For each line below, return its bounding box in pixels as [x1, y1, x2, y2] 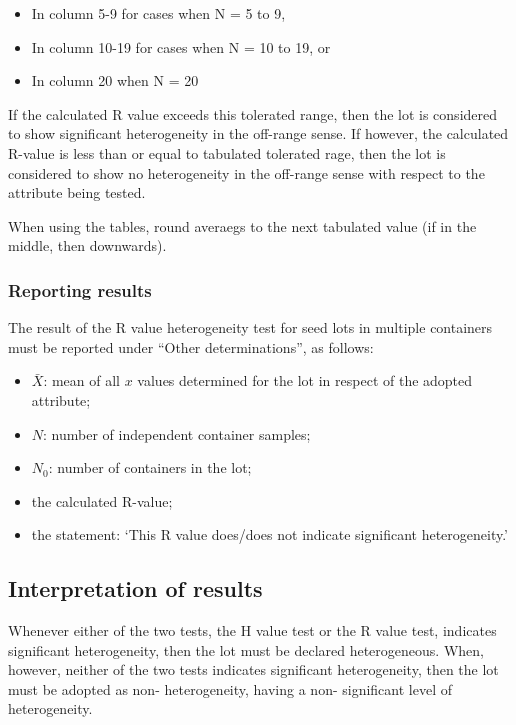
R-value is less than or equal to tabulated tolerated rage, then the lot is [8, 142, 446, 163]
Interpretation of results [8, 573, 263, 604]
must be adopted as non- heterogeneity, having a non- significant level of [8, 678, 452, 699]
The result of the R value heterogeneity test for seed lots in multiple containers [8, 317, 493, 338]
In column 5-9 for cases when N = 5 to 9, [31, 3, 286, 23]
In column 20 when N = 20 [31, 70, 199, 91]
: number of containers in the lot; [48, 457, 252, 478]
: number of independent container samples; [43, 423, 311, 444]
